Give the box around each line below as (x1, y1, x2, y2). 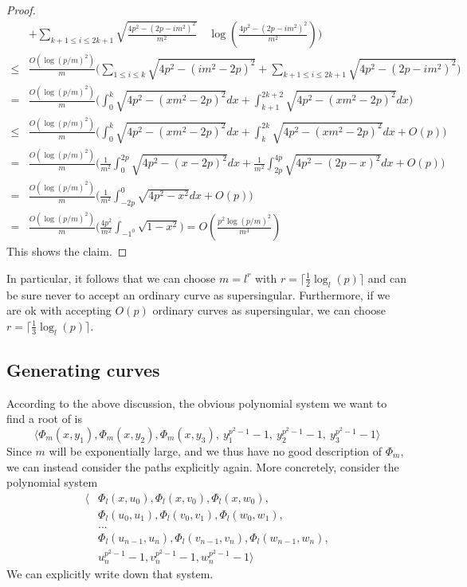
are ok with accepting (6, 302, 112, 319)
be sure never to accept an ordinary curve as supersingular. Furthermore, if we (6, 286, 390, 303)
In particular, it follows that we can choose (6, 269, 216, 286)
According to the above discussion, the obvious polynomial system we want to (6, 394, 387, 411)
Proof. (6, 2, 36, 18)
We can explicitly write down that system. (6, 565, 214, 582)
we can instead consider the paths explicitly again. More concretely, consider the (6, 458, 399, 475)
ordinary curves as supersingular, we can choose (152, 302, 387, 319)
